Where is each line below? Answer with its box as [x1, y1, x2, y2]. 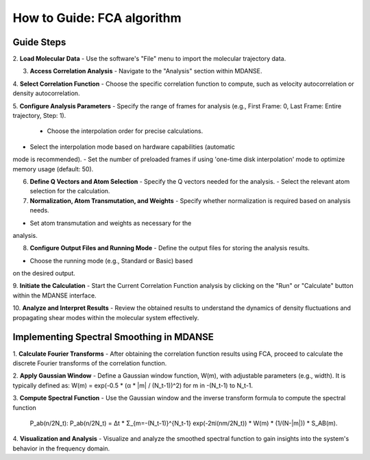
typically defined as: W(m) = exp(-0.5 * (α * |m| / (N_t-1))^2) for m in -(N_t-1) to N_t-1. [12, 381, 254, 389]
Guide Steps [12, 36, 66, 48]
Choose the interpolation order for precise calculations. [47, 127, 203, 135]
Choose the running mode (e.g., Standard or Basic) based [29, 256, 193, 265]
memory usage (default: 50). [12, 165, 94, 173]
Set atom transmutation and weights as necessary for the [29, 219, 192, 227]
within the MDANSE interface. [12, 291, 97, 300]
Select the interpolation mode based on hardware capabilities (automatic [29, 143, 236, 151]
